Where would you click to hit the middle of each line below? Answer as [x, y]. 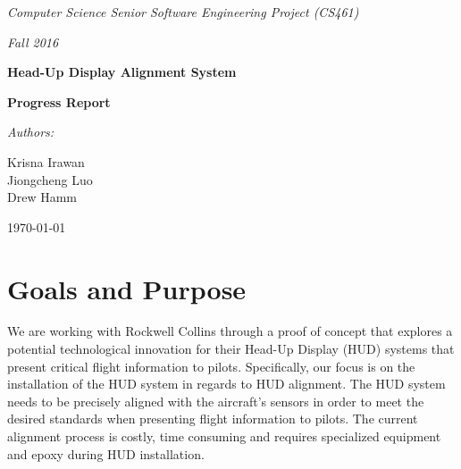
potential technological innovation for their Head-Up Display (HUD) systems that [231, 349]
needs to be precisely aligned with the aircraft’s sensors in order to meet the [216, 401]
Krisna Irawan [46, 161]
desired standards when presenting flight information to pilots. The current [213, 419]
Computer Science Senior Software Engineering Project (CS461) [183, 12]
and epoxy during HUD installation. [106, 453]
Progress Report [59, 101]
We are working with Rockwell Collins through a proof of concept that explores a [230, 331]
